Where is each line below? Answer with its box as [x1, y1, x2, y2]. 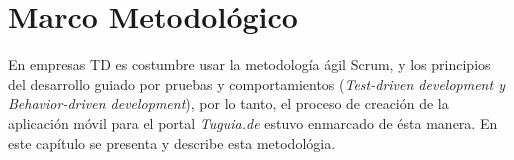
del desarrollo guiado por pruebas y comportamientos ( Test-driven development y [8, 73, 505, 94]
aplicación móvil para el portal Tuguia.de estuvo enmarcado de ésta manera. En [8, 112, 498, 133]
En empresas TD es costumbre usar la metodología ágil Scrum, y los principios [8, 54, 491, 75]
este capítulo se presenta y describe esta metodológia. [8, 132, 336, 153]
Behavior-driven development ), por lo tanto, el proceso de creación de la [8, 93, 449, 114]
